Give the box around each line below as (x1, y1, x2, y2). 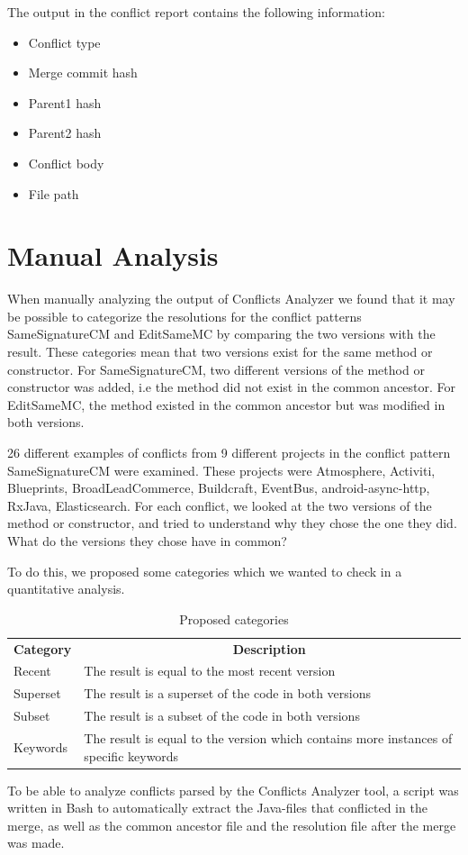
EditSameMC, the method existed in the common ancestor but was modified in (7, 395, 445, 414)
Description (232, 639, 306, 658)
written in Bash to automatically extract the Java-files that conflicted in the (7, 798, 427, 817)
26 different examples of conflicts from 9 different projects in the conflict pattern (7, 443, 451, 462)
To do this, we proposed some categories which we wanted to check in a (7, 561, 402, 580)
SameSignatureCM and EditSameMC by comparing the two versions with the (7, 324, 436, 343)
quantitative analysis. (7, 579, 125, 598)
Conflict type (28, 32, 101, 51)
